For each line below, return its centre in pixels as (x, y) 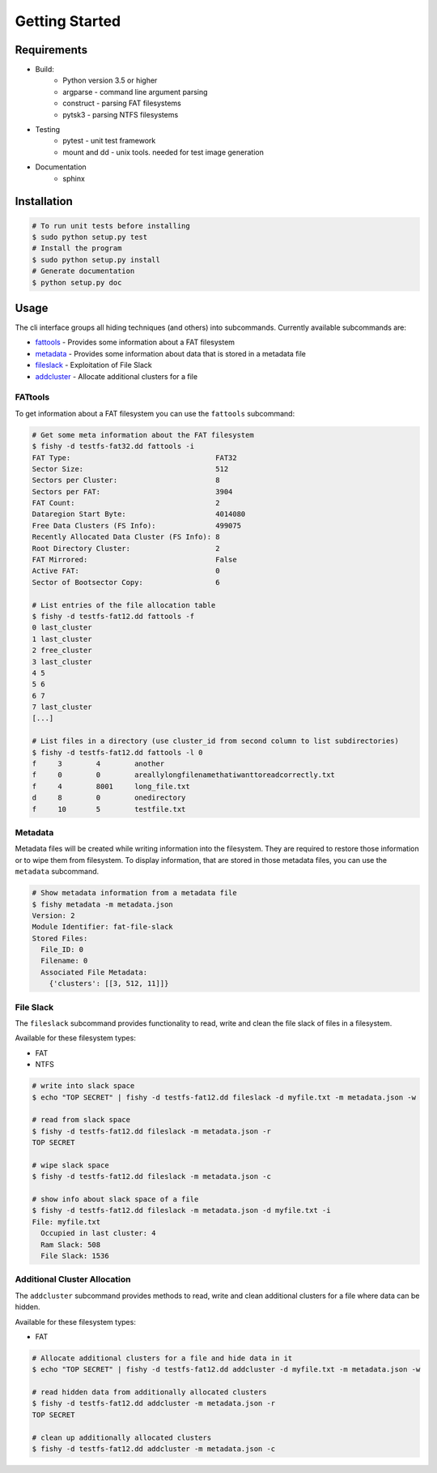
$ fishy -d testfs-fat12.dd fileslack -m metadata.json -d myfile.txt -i (181, 1210)
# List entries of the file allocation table (124, 605)
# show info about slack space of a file (115, 1200)
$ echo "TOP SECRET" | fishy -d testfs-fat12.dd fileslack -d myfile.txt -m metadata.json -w (224, 1097)
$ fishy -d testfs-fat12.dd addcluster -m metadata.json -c (154, 1449)
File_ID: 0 (62, 950)
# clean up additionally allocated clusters (122, 1437)
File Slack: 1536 (75, 1255)
